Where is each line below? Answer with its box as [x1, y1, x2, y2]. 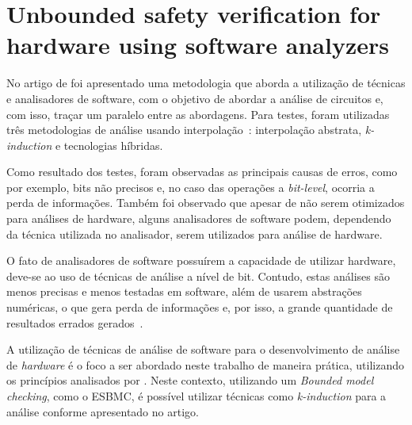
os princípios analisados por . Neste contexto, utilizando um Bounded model [6, 372, 374, 389]
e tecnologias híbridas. [55, 136, 163, 153]
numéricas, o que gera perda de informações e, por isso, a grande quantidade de [6, 299, 393, 316]
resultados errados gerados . [6, 314, 143, 331]
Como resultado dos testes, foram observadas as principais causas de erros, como [6, 163, 398, 180]
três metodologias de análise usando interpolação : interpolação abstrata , [6, 121, 362, 138]
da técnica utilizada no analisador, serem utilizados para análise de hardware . [6, 225, 383, 242]
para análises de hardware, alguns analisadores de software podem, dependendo [6, 210, 391, 227]
